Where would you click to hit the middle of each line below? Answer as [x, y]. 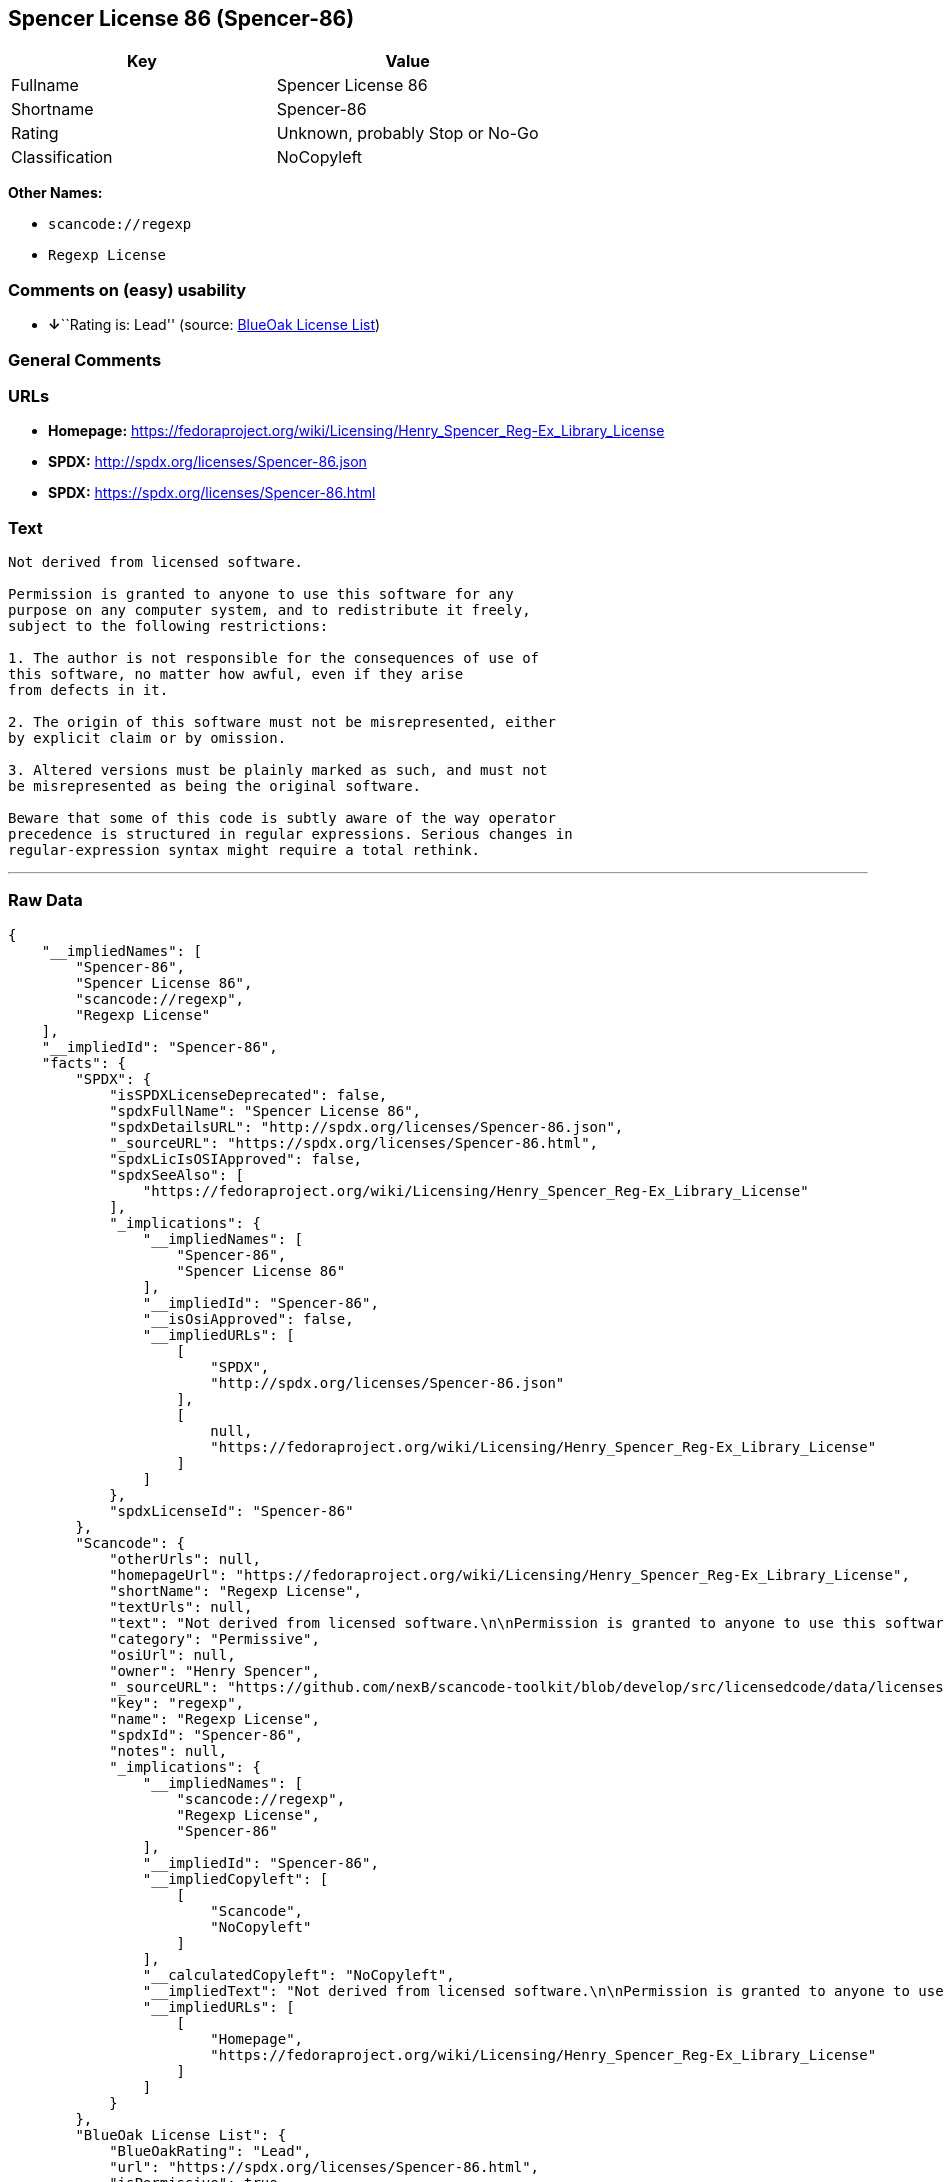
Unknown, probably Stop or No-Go [407, 133]
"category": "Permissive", [214, 1638]
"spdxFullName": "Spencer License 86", [265, 1110]
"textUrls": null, [181, 1606]
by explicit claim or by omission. [147, 738]
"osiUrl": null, [172, 1654]
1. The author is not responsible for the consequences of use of [274, 658]
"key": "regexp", [177, 1702]
